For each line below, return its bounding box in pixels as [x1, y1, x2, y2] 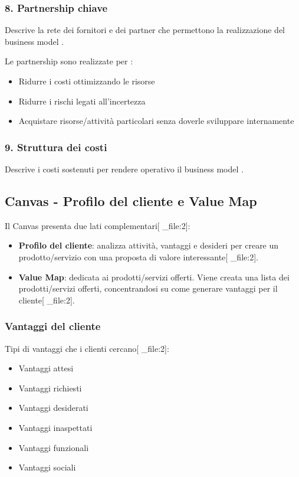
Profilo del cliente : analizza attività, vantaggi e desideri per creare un [18, 239, 279, 251]
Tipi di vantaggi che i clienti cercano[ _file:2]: [5, 342, 169, 354]
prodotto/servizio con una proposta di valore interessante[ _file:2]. [18, 250, 258, 263]
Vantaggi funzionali [18, 441, 89, 453]
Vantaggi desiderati [18, 401, 88, 414]
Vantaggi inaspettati [18, 421, 93, 433]
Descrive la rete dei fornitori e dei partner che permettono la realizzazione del [5, 24, 285, 36]
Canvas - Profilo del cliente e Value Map [5, 191, 257, 210]
